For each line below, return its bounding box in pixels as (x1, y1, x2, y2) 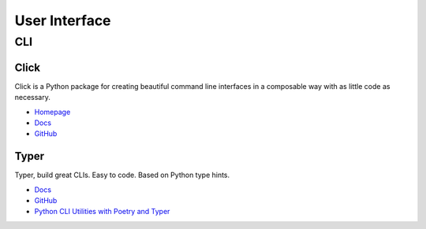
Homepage (34, 107, 71, 116)
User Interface (14, 12, 111, 29)
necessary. (14, 93, 51, 102)
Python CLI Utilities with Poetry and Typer (34, 207, 170, 216)
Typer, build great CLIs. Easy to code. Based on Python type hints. (14, 170, 230, 180)
